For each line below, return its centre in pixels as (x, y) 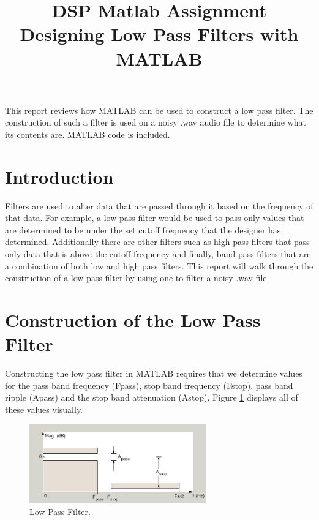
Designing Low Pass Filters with (159, 34)
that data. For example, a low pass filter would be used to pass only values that (155, 218)
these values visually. (44, 409)
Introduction (59, 176)
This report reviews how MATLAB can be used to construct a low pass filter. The (159, 110)
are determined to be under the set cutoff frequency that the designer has (143, 229)
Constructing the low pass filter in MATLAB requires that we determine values (154, 373)
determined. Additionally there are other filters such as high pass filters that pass (157, 242)
